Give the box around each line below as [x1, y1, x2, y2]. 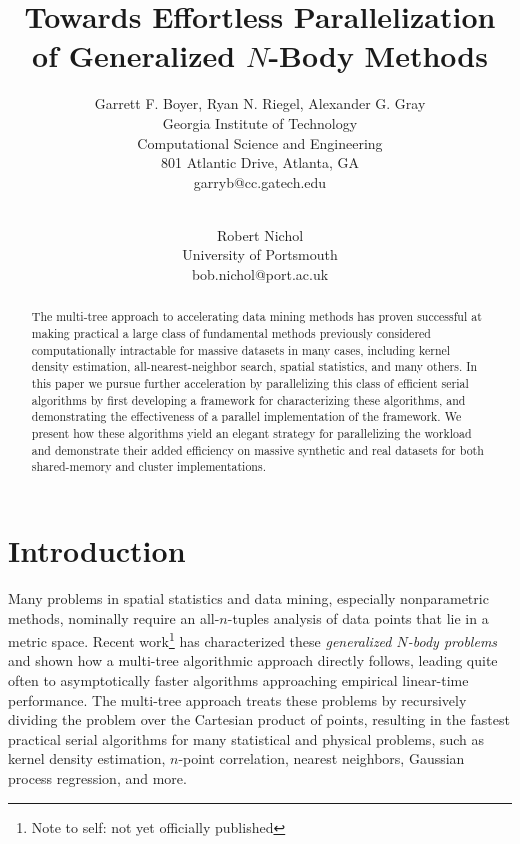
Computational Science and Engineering [137, 132, 383, 153]
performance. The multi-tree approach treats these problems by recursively [8, 689, 467, 710]
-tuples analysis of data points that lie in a [227, 607, 489, 628]
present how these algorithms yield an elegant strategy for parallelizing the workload [31, 425, 472, 442]
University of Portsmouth [182, 244, 338, 265]
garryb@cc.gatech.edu [193, 171, 327, 192]
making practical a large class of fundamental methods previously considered [31, 325, 431, 342]
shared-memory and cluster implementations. [31, 458, 266, 475]
